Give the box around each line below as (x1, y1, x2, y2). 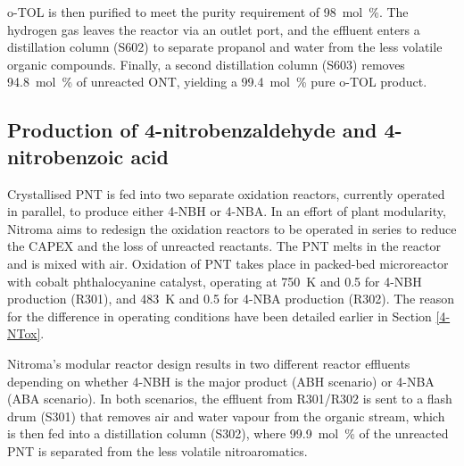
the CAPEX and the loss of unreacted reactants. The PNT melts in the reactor (7, 237, 441, 255)
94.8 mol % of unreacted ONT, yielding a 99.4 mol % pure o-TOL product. (7, 72, 427, 91)
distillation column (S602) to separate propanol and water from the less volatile (7, 37, 443, 56)
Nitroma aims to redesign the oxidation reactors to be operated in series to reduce (7, 219, 457, 237)
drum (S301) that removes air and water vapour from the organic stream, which (7, 406, 445, 425)
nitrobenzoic (7, 142, 124, 170)
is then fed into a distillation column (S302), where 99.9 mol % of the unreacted (7, 424, 449, 443)
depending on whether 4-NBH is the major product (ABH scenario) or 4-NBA (7, 371, 435, 390)
